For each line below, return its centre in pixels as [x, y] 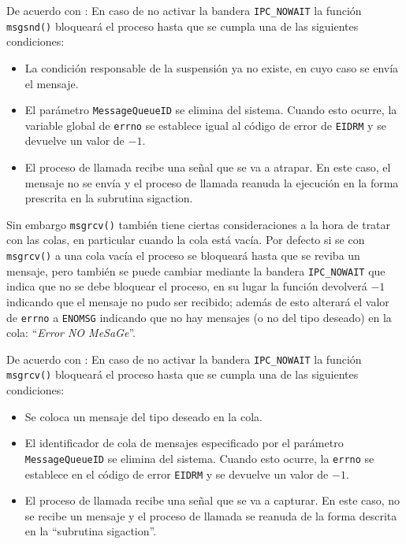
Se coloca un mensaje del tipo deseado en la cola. [143, 416]
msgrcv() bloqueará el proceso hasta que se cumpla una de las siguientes [183, 374]
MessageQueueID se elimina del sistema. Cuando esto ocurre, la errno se [199, 458]
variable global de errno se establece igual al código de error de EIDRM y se [205, 125]
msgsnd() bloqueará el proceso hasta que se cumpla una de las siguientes [183, 26]
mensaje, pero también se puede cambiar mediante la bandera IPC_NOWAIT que [196, 270]
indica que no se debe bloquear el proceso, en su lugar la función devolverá [187, 286]
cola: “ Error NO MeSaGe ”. [71, 333]
